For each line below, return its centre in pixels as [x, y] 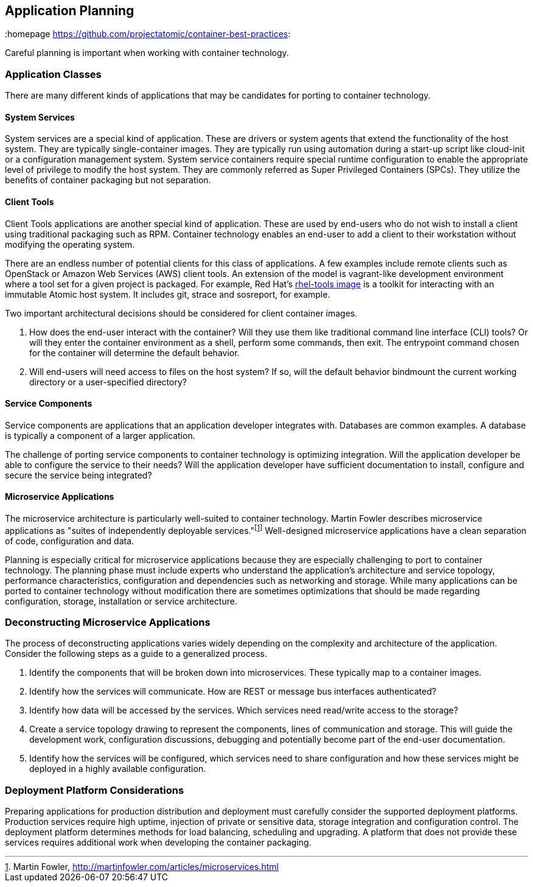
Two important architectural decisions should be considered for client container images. [181, 313]
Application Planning [70, 11]
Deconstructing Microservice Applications [108, 622]
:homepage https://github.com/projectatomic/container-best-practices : [148, 34]
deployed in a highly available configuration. [118, 769]
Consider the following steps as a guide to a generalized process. [136, 654]
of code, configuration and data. [70, 541]
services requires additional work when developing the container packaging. [158, 843]
